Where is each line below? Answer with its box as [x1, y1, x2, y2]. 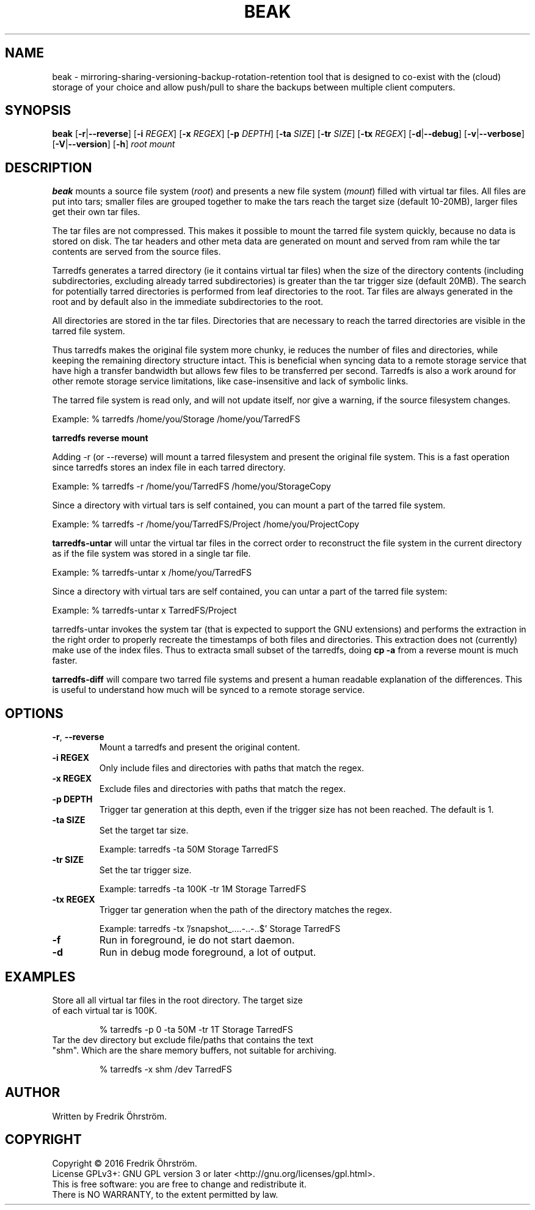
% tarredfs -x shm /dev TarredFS [99, 1063, 232, 1074]
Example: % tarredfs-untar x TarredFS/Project [52, 605, 237, 616]
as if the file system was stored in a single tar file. [52, 548, 251, 559]
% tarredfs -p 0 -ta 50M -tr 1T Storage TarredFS [99, 1024, 293, 1035]
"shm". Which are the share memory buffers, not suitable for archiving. [52, 1044, 337, 1055]
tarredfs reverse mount [52, 433, 148, 444]
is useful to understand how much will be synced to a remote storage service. [52, 684, 365, 695]
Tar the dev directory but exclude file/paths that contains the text [52, 1034, 313, 1045]
